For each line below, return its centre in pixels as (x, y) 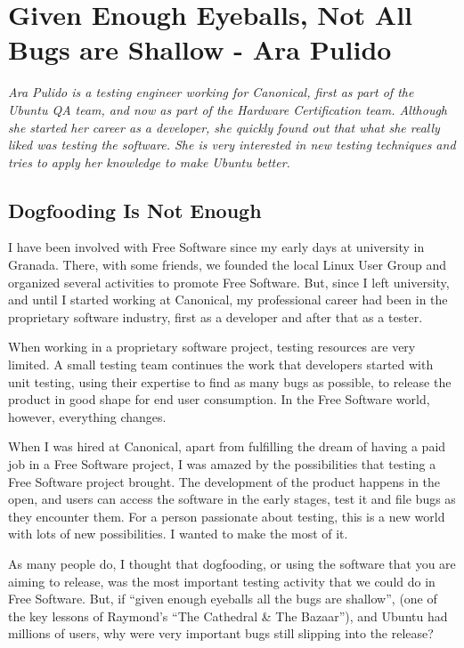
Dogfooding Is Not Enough (135, 210)
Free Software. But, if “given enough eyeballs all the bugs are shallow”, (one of (223, 599)
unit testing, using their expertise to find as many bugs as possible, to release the (230, 381)
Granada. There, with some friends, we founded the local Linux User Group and (228, 265)
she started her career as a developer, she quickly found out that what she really (224, 127)
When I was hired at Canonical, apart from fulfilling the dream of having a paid (227, 446)
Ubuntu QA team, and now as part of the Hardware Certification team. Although (228, 109)
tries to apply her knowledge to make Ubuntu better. (149, 162)
